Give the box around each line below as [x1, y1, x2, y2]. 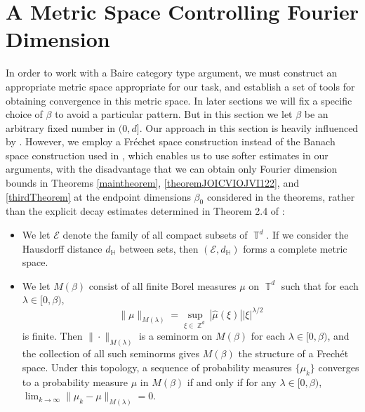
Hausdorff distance [22, 241, 102, 255]
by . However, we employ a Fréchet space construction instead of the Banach [6, 134, 336, 149]
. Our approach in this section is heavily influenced [139, 120, 359, 135]
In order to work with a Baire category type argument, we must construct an [6, 65, 338, 80]
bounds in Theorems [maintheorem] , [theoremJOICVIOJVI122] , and [6, 175, 299, 190]
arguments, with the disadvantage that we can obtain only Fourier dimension [6, 161, 338, 176]
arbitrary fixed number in [6, 120, 116, 135]
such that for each [281, 278, 359, 293]
